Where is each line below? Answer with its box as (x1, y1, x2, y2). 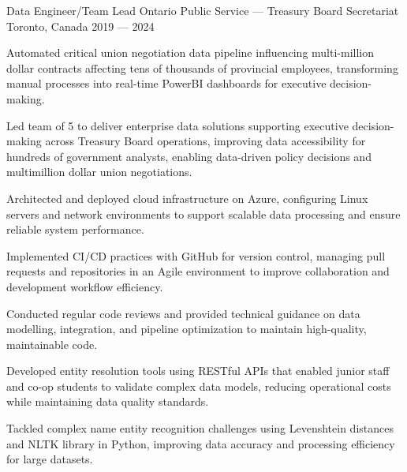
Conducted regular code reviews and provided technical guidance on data (6, 305, 360, 321)
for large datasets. (6, 451, 93, 467)
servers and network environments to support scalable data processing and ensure (6, 205, 401, 222)
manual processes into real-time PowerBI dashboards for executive (6, 75, 327, 92)
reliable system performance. (6, 221, 144, 238)
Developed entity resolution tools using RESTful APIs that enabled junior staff (6, 362, 390, 379)
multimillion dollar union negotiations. (6, 163, 192, 180)
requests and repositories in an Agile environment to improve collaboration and (6, 263, 390, 279)
